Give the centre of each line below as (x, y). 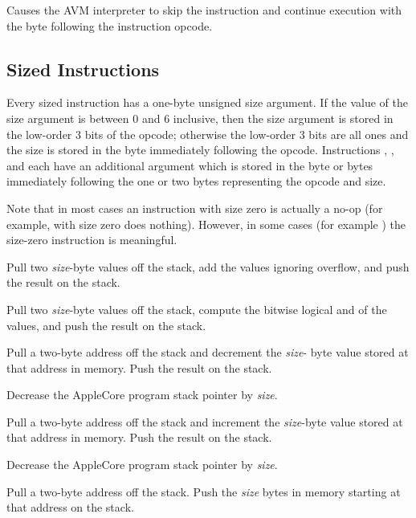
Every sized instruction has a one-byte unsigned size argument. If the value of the (208, 102)
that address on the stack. (70, 507)
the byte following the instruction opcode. (110, 25)
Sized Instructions (83, 69)
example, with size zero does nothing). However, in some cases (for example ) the (206, 224)
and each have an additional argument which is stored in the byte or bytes (190, 165)
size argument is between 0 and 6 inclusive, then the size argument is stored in (200, 118)
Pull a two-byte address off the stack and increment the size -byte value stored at (205, 421)
